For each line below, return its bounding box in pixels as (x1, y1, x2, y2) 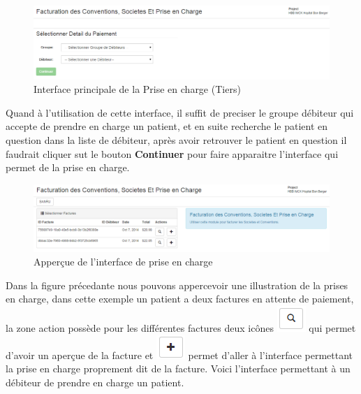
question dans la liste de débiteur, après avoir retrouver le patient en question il (6, 132, 347, 147)
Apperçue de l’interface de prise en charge (34, 254, 213, 269)
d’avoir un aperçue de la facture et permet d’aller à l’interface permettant (6, 347, 353, 362)
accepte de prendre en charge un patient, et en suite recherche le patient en (6, 119, 328, 133)
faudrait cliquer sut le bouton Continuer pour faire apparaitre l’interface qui (6, 146, 339, 161)
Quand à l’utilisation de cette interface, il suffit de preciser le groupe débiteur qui (6, 105, 354, 119)
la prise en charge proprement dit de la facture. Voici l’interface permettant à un (6, 361, 351, 376)
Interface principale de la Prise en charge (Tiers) (34, 82, 241, 96)
